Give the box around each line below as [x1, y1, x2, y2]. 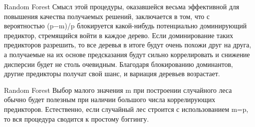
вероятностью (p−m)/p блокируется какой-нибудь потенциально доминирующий [4, 21, 247, 31]
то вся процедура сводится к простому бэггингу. [4, 113, 149, 124]
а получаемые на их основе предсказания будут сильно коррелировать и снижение [4, 49, 250, 59]
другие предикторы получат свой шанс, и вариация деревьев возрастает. [4, 68, 220, 79]
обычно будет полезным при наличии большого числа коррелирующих [4, 94, 215, 105]
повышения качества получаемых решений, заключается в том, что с [4, 11, 210, 21]
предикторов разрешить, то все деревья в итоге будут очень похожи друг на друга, [4, 40, 252, 50]
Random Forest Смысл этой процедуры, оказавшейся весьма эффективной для [4, 1, 239, 11]
